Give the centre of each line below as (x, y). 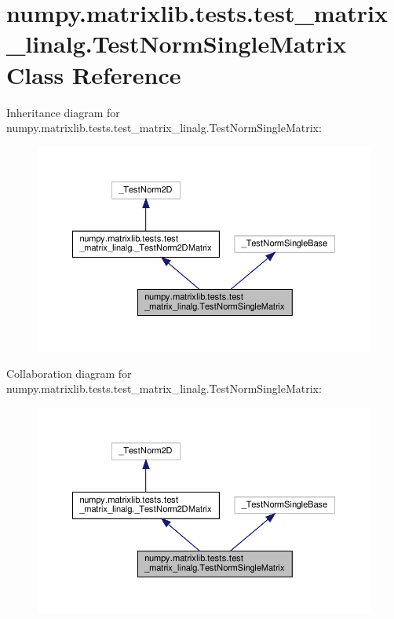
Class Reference (94, 74)
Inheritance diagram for (63, 112)
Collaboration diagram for (69, 373)
